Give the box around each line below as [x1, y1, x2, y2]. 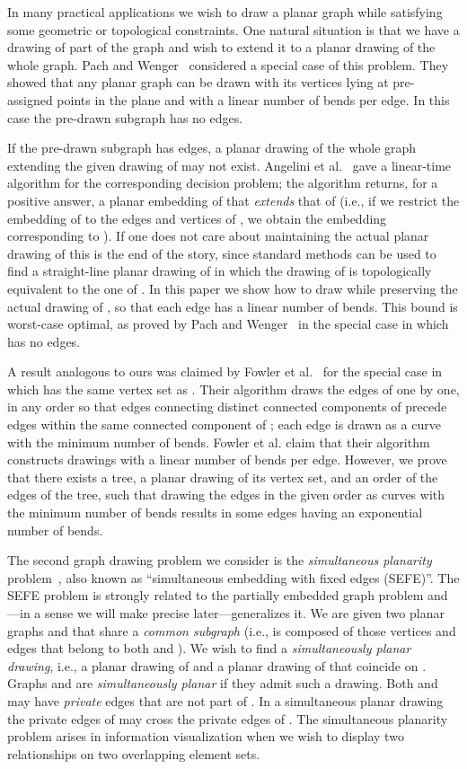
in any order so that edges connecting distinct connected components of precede [7, 397, 447, 416]
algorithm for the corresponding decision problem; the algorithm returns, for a [7, 173, 438, 192]
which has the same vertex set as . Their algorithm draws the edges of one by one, [7, 379, 460, 398]
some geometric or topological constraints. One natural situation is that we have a [7, 20, 460, 39]
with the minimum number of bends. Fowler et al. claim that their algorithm [7, 432, 430, 451]
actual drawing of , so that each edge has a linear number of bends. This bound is [7, 296, 458, 315]
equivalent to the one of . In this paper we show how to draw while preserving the [7, 278, 458, 297]
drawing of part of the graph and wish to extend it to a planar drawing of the [7, 38, 436, 57]
